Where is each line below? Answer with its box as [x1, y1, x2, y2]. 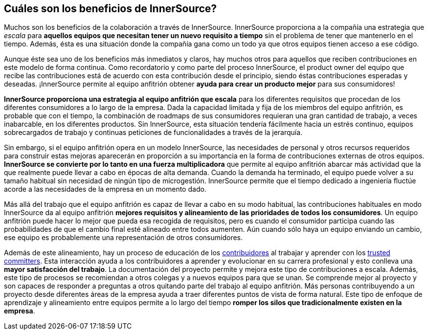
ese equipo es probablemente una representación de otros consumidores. [4, 233, 243, 242]
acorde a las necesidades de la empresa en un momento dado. [4, 185, 206, 194]
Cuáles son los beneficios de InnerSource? [4, 2, 217, 15]
